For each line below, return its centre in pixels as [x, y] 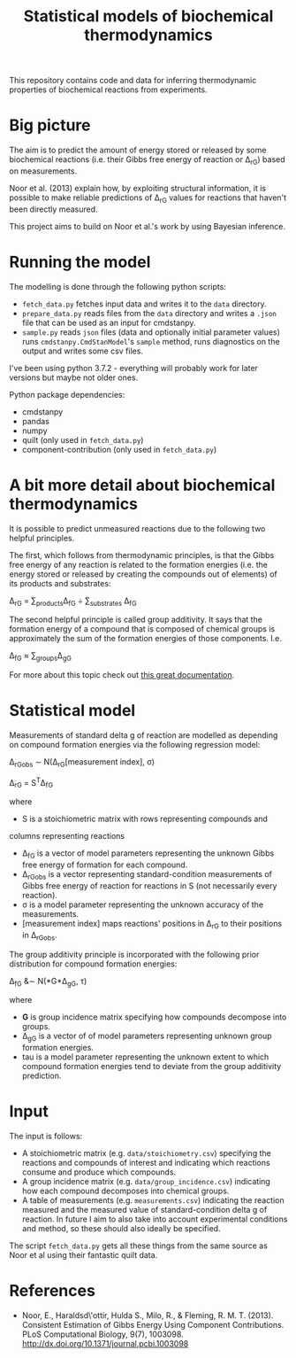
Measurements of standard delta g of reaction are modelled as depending [144, 735]
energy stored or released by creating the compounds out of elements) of [144, 574]
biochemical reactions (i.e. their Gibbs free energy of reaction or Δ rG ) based [147, 160]
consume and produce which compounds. [99, 1172]
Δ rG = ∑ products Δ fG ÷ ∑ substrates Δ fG [73, 601]
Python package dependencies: [67, 394]
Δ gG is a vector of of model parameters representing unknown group [147, 1037]
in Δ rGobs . [39, 936]
